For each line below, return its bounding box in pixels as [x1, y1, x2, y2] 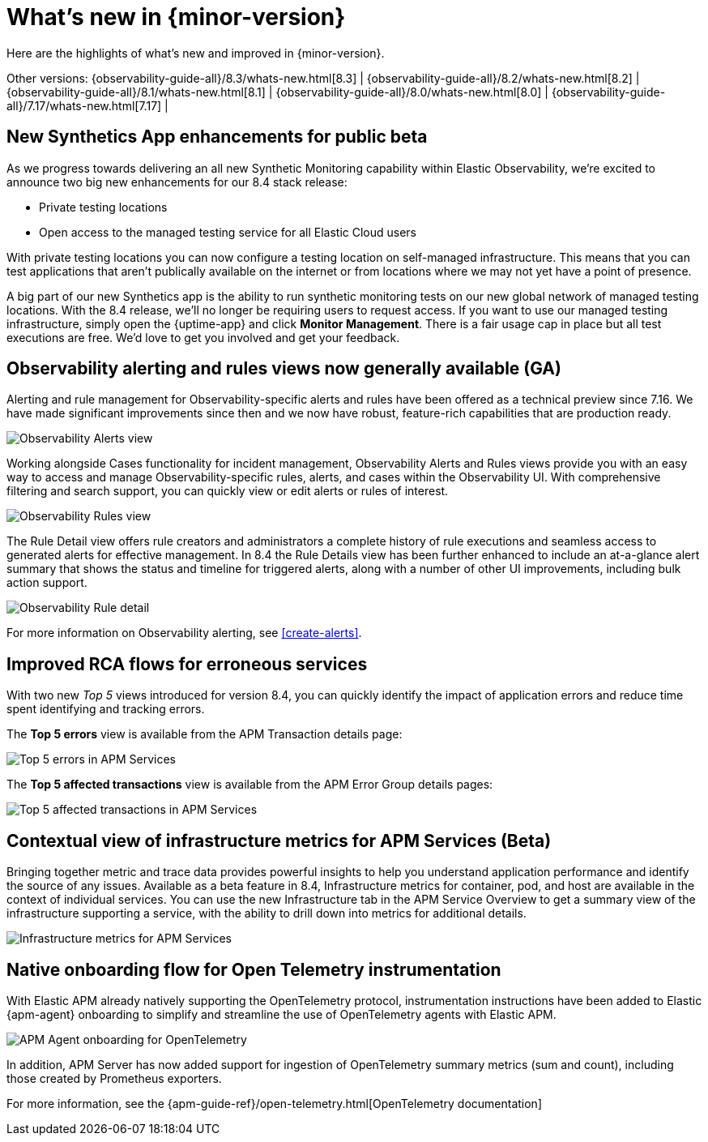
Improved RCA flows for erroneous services [6, 653, 368, 674]
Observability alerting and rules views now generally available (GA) [6, 358, 561, 379]
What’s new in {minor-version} [6, 3, 346, 31]
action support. [6, 575, 87, 590]
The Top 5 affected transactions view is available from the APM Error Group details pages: [6, 777, 493, 792]
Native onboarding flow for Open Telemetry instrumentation [6, 959, 501, 980]
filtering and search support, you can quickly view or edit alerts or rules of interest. [6, 484, 449, 498]
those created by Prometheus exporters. [6, 1071, 222, 1085]
